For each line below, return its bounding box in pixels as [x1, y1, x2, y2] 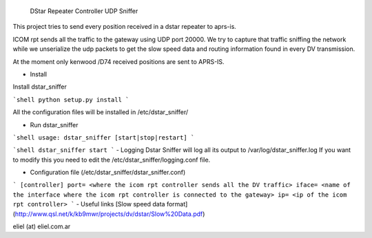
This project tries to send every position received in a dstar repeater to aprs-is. [12, 23, 237, 31]
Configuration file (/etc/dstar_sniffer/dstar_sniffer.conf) [30, 169, 186, 177]
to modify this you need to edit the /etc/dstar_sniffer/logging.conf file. [12, 155, 211, 164]
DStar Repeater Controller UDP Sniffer [30, 7, 138, 15]
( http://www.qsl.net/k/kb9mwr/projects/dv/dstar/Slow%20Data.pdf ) [12, 210, 205, 218]
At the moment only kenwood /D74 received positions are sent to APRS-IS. [12, 57, 225, 65]
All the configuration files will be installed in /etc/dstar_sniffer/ [12, 108, 189, 116]
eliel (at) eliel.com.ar [12, 222, 71, 230]
